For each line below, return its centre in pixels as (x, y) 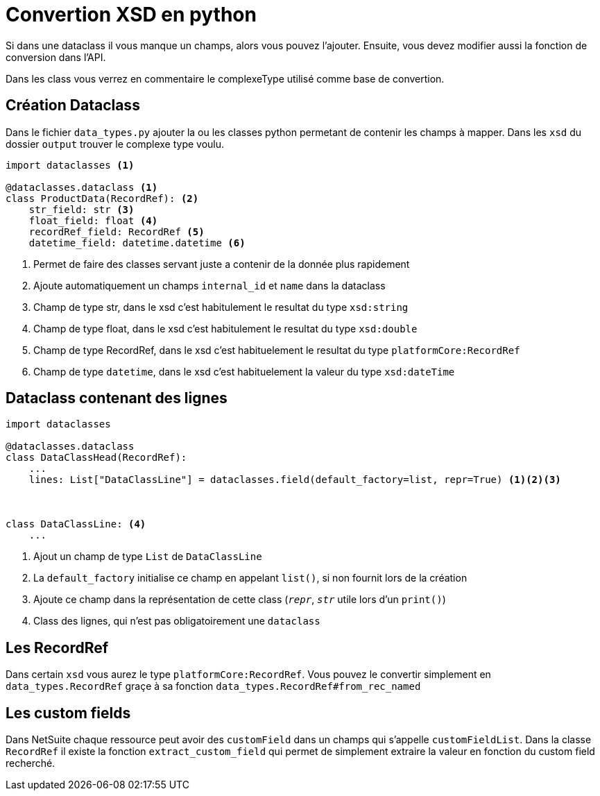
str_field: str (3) (82, 209)
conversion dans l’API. (56, 57)
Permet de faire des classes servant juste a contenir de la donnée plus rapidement (222, 264)
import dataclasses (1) (70, 165)
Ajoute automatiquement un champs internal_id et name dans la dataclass (209, 285)
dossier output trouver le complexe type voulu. (115, 144)
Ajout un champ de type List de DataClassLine (148, 557)
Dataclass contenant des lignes (117, 398)
